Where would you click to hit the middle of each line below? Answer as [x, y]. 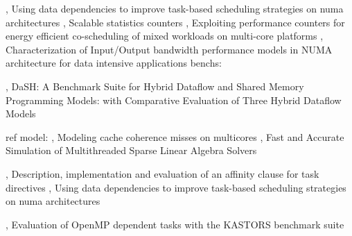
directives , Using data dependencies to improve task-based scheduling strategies [176, 187]
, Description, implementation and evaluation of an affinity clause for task [162, 173]
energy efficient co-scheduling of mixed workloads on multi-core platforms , [165, 36]
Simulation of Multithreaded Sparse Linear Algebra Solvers [131, 150]
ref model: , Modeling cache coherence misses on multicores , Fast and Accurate [175, 136]
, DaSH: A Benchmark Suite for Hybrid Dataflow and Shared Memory [155, 86]
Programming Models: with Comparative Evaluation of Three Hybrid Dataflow [174, 100]
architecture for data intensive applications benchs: [114, 63]
